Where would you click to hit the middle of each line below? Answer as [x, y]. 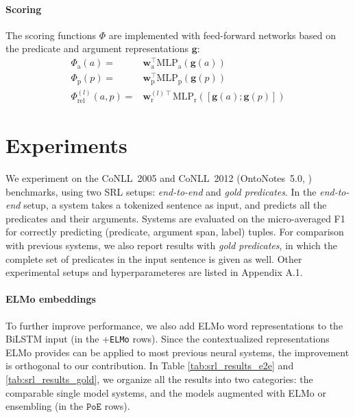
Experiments [66, 145]
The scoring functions [51, 35]
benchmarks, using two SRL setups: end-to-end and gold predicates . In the [161, 191]
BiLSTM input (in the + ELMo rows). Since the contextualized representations [168, 339]
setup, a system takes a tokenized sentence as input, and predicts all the [175, 205]
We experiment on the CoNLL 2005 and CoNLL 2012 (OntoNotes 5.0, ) [159, 178]
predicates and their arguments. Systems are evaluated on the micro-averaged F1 [175, 218]
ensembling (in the [45, 406]
